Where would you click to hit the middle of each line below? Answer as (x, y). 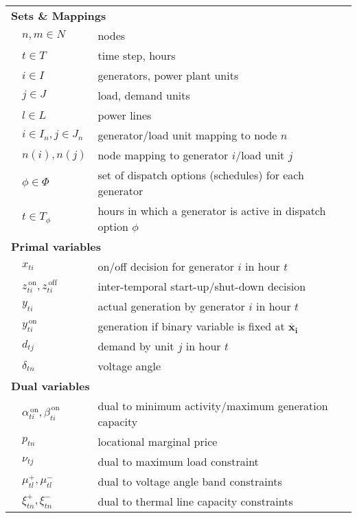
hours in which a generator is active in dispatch (212, 211)
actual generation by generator (171, 306)
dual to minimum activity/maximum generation (213, 406)
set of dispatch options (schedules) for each (201, 175)
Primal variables (56, 246)
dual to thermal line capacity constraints (195, 501)
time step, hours (137, 55)
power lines (125, 115)
